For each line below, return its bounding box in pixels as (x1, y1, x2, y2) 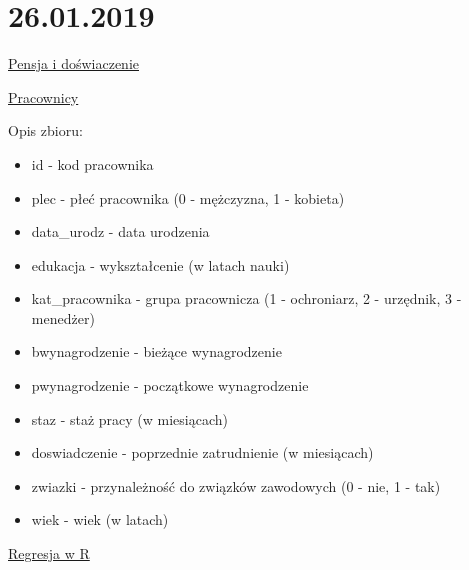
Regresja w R (8, 543, 90, 564)
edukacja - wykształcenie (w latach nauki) (31, 254, 290, 275)
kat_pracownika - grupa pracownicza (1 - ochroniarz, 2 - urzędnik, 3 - (31, 288, 462, 309)
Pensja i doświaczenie (8, 53, 139, 74)
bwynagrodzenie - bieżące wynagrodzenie (31, 341, 282, 362)
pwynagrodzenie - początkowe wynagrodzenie (31, 375, 309, 396)
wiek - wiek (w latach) (31, 509, 169, 530)
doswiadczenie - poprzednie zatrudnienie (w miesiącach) (31, 442, 374, 463)
